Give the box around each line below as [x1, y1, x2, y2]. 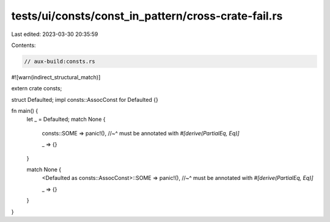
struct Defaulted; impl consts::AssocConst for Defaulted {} [11, 96, 158, 103]
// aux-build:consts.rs [24, 58, 96, 65]
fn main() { [11, 107, 38, 115]
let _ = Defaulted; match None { [26, 116, 106, 123]
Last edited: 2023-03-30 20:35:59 [11, 30, 98, 38]
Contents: [11, 41, 36, 49]
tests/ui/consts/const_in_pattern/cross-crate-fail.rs [11, 9, 283, 23]
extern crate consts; [11, 85, 62, 92]
